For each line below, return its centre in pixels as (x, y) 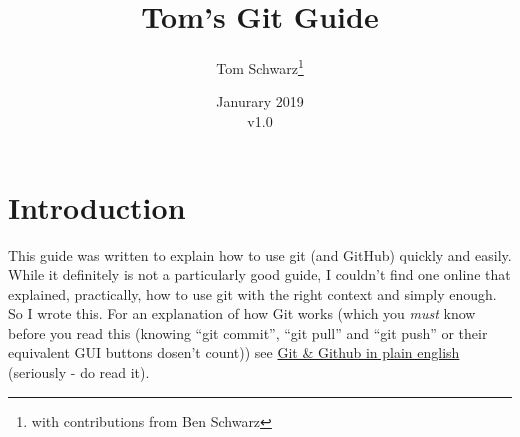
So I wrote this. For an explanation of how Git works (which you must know (242, 313)
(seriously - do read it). (79, 372)
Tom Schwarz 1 (260, 66)
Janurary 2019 (260, 101)
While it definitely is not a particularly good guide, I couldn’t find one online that (259, 274)
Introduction (97, 206)
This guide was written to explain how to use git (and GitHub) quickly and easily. (260, 254)
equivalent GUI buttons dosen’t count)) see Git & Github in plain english (234, 352)
